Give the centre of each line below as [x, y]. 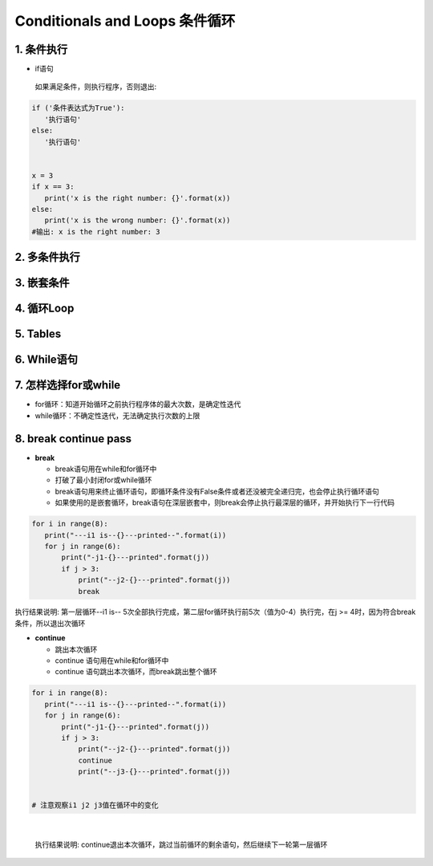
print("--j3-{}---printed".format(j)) [154, 772]
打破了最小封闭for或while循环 [103, 480]
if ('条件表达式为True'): [78, 108]
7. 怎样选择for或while [68, 385]
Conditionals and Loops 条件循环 [125, 21]
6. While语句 [47, 360]
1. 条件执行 [41, 49]
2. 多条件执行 [47, 257]
